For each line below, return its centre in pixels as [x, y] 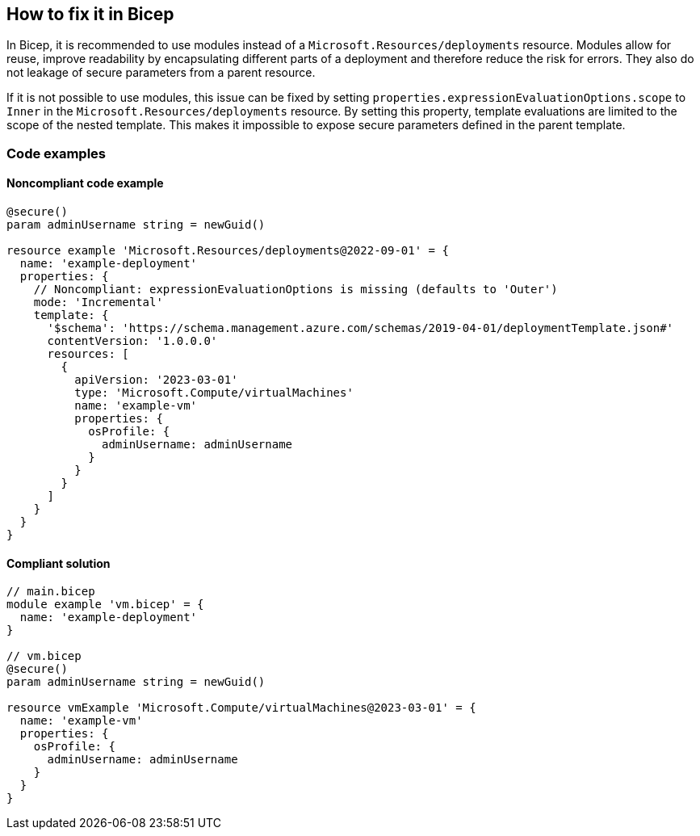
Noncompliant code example [85, 183]
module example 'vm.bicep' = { [105, 605]
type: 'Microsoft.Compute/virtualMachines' [214, 393]
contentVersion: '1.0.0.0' [132, 341]
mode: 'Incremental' [98, 302]
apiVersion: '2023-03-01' [156, 380]
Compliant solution [59, 563]
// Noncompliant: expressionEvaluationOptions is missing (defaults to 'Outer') [296, 290]
